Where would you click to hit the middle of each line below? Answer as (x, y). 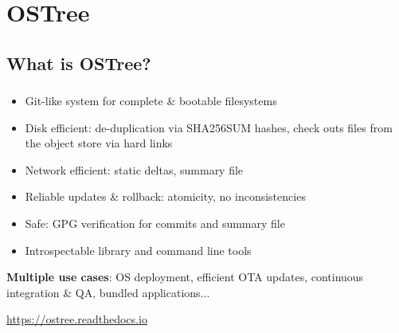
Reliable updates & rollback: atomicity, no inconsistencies (165, 196)
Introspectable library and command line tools (138, 250)
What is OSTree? (79, 63)
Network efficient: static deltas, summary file (134, 169)
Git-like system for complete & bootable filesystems (151, 101)
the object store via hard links (99, 143)
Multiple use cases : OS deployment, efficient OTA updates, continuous (185, 277)
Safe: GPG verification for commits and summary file (155, 223)
